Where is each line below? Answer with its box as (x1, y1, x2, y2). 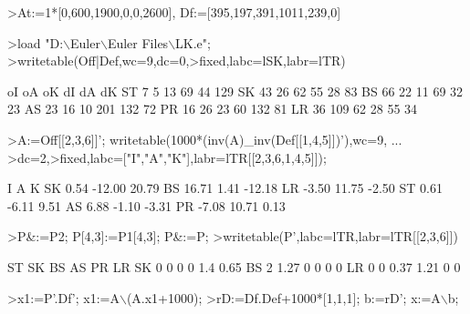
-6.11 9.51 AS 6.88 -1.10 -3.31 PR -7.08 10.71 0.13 (7, 196, 286, 215)
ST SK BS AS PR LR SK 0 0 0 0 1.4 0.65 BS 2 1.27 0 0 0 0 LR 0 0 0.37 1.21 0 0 (7, 257, 461, 276)
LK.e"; (175, 33, 211, 52)
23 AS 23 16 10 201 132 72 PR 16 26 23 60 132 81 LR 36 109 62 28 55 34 (7, 99, 418, 118)
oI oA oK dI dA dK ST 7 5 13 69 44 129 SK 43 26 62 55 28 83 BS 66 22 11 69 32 (7, 81, 464, 100)
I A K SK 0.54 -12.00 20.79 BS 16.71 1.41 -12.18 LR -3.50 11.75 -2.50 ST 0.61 (7, 178, 443, 198)
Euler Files (107, 33, 169, 52)
